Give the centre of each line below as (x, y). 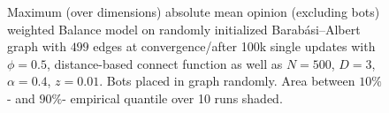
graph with (37, 46)
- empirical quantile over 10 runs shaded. (172, 98)
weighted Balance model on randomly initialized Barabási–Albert (184, 29)
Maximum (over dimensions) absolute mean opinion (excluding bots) (194, 11)
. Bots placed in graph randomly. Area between (227, 81)
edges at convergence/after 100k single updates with (234, 46)
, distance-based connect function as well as (164, 63)
